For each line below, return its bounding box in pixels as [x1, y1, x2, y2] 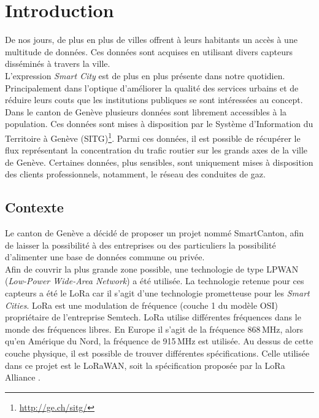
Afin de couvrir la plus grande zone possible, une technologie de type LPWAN [5, 262, 299, 275]
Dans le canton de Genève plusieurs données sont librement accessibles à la [5, 105, 287, 118]
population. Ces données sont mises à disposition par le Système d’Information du [5, 117, 313, 130]
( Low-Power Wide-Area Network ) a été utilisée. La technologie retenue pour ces [5, 274, 304, 287]
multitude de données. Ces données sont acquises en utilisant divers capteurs [5, 45, 293, 58]
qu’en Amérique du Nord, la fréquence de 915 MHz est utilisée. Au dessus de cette [5, 335, 313, 347]
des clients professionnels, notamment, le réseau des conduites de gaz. [5, 168, 266, 180]
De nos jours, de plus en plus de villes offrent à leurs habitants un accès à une [5, 33, 298, 46]
